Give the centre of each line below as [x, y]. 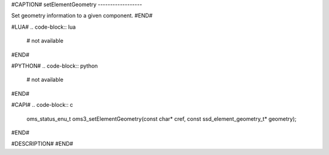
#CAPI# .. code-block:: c [42, 105]
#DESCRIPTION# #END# [42, 144]
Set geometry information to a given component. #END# [82, 16]
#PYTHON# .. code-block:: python [55, 66]
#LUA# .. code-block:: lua [44, 27]
